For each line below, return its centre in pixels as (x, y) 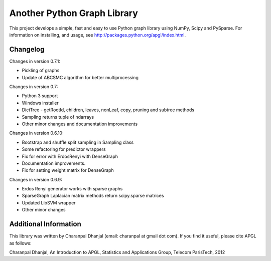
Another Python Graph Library (74, 13)
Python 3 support (40, 96)
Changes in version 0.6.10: (36, 133)
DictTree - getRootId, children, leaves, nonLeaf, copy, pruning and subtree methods (108, 110)
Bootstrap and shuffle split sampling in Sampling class (78, 142)
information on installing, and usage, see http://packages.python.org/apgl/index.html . (97, 35)
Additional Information (45, 224)
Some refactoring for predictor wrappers (64, 149)
